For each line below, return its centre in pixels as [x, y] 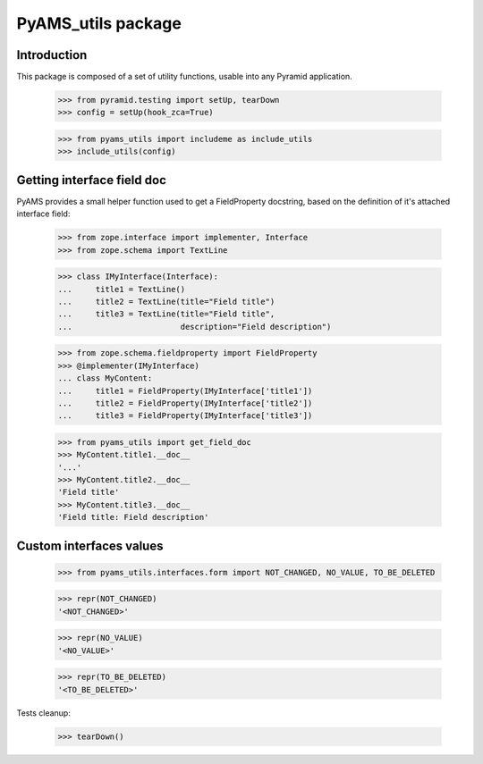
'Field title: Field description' [133, 517]
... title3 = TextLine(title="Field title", [166, 314]
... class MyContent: [105, 378]
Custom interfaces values [90, 546]
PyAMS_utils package [99, 23]
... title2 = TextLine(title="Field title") [166, 302]
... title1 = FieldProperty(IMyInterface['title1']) [185, 390]
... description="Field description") [195, 327]
